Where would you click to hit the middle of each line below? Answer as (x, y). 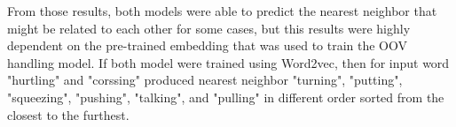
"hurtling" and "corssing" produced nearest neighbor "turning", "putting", (205, 80)
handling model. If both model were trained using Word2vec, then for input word (228, 62)
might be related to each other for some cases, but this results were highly (209, 28)
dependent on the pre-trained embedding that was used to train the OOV (208, 45)
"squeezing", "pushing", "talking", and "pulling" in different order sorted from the (226, 97)
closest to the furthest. (68, 114)
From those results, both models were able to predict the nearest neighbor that (222, 11)
